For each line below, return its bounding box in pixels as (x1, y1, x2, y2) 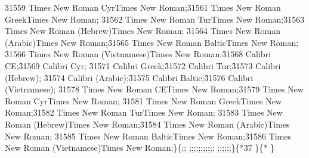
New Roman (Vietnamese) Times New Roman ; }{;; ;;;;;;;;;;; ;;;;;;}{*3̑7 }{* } (5, 141, 275, 154)
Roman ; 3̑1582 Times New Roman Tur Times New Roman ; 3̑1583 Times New (5, 106, 283, 119)
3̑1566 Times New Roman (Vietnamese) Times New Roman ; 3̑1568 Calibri (5, 48, 271, 60)
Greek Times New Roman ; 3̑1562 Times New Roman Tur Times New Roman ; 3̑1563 (5, 13, 305, 25)
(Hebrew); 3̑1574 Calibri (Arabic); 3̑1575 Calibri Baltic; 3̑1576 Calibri (5, 71, 254, 83)
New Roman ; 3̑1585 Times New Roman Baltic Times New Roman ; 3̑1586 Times (5, 129, 292, 142)
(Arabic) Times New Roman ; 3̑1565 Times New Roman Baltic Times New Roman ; (5, 36, 299, 48)
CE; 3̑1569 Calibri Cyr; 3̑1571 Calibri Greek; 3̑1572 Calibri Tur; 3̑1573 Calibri (5, 59, 281, 72)
